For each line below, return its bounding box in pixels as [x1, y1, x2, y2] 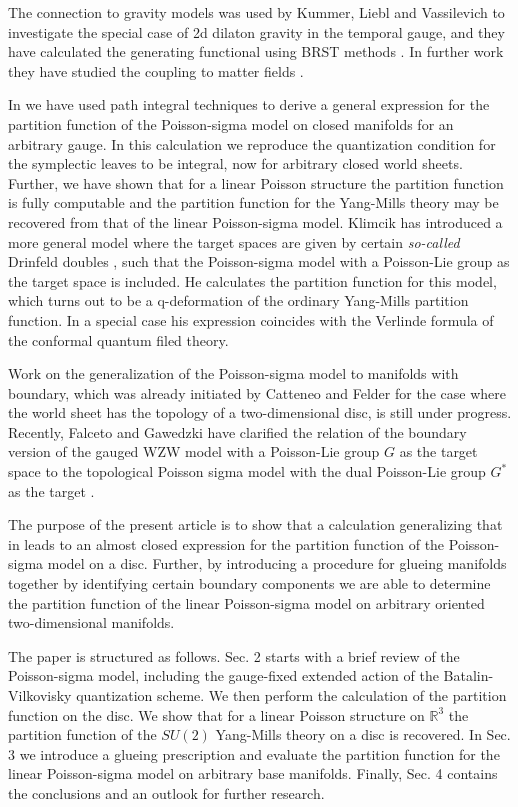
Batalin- [443, 665, 494, 686]
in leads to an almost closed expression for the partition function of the [8, 533, 445, 554]
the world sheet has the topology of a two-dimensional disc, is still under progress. [8, 402, 512, 423]
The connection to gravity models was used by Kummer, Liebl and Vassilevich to [8, 2, 505, 22]
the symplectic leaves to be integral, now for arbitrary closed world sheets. [8, 153, 463, 174]
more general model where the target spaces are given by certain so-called [8, 231, 460, 252]
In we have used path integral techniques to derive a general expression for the [8, 94, 490, 115]
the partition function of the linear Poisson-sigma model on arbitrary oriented [8, 592, 485, 613]
